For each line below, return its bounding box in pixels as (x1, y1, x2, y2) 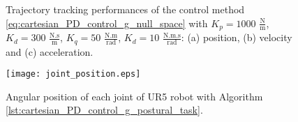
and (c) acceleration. (6, 44, 94, 59)
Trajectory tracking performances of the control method (6, 2, 245, 16)
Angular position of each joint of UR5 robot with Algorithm (6, 89, 263, 103)
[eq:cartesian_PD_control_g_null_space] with (6, 15, 208, 30)
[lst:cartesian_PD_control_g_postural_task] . (6, 102, 203, 117)
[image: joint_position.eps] (6, 69, 141, 79)
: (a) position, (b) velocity (181, 30, 292, 45)
